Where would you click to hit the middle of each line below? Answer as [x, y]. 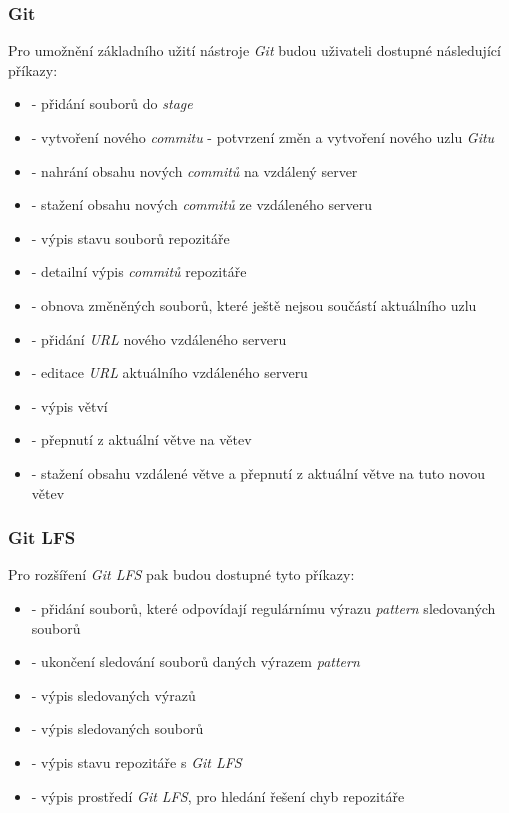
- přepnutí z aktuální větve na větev [141, 439]
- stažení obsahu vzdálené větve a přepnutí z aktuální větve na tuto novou [258, 472]
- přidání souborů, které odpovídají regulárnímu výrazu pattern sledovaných [263, 607]
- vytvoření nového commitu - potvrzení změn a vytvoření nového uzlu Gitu [263, 137]
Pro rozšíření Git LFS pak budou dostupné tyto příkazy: [181, 574]
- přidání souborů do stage [112, 103]
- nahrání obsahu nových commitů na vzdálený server [194, 170]
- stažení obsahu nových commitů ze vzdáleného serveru [202, 204]
